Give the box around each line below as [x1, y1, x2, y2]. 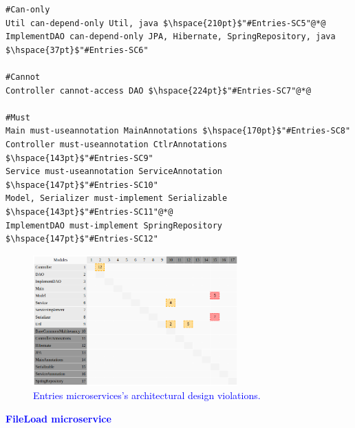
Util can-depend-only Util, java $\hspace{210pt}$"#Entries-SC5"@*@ [6, 18, 326, 28]
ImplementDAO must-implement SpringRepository [6, 220, 222, 231]
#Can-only [6, 5, 50, 14]
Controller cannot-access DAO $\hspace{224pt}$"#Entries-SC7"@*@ [6, 85, 311, 96]
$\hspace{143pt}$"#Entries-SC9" [6, 153, 153, 163]
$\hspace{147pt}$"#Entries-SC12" [6, 234, 158, 244]
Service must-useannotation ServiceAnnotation [6, 167, 222, 177]
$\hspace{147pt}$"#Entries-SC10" [6, 180, 158, 190]
